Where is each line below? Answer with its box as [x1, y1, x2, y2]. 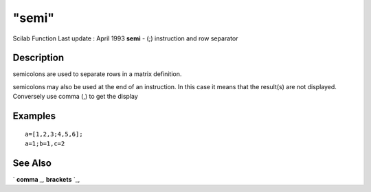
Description [12, 52, 65, 64]
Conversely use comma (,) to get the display [12, 93, 139, 101]
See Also [12, 157, 52, 169]
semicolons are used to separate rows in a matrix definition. [12, 70, 182, 78]
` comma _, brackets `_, [12, 175, 80, 183]
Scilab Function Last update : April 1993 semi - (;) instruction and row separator [12, 34, 238, 43]
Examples [12, 110, 56, 122]
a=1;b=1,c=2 [25, 140, 65, 147]
